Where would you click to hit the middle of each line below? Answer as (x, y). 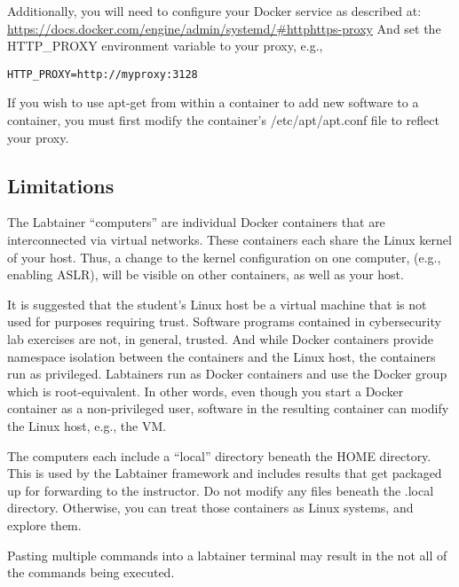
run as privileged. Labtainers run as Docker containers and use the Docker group (227, 374)
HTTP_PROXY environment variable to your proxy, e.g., (165, 46)
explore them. (44, 524)
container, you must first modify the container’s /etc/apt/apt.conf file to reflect (223, 120)
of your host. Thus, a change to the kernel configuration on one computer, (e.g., (224, 257)
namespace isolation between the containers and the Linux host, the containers (222, 356)
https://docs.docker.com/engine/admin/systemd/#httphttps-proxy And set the (224, 28)
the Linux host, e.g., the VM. (87, 425)
